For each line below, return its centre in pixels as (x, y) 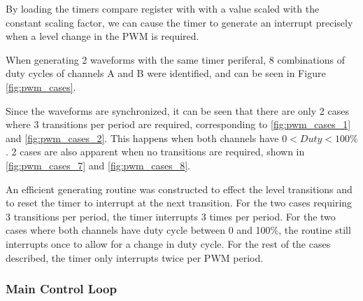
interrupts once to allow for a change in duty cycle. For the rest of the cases (168, 243)
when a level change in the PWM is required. (102, 36)
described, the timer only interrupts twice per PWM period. (135, 257)
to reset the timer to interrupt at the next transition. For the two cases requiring (179, 203)
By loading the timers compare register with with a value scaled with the (163, 8)
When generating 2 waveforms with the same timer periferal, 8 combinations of (175, 59)
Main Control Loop (61, 289)
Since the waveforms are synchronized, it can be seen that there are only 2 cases (177, 110)
